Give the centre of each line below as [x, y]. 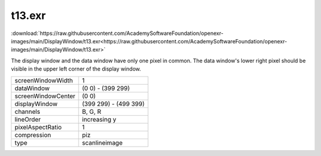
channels [27, 112]
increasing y [99, 119]
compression [33, 135]
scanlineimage [103, 142]
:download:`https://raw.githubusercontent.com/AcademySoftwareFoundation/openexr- [117, 33]
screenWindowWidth [44, 80]
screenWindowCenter [45, 96]
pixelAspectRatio [38, 127]
